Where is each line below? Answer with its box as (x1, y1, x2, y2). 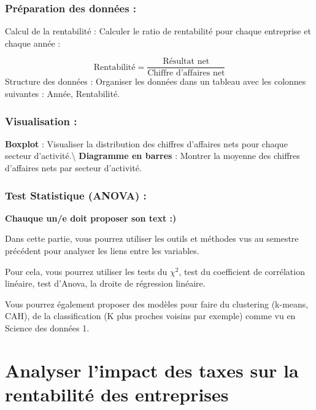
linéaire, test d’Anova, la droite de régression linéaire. (5, 277, 206, 290)
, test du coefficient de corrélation (179, 265, 305, 277)
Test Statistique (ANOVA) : (5, 187, 147, 203)
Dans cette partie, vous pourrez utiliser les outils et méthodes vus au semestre (5, 232, 299, 245)
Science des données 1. (5, 322, 90, 335)
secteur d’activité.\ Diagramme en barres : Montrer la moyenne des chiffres (5, 149, 300, 162)
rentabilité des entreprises (5, 382, 229, 406)
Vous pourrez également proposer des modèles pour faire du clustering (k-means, (5, 297, 309, 310)
